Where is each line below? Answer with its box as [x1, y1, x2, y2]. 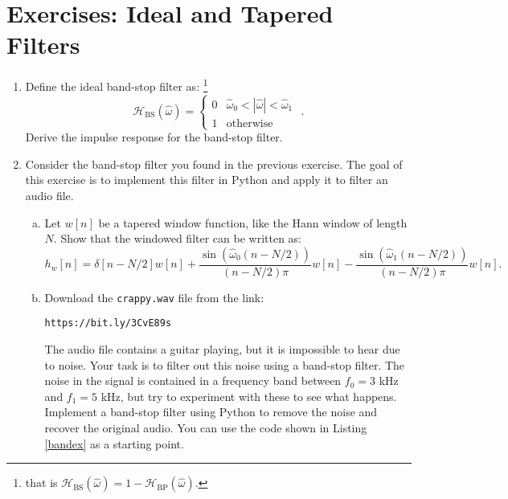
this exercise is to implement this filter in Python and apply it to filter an [25, 171, 388, 188]
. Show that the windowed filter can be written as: [53, 230, 301, 247]
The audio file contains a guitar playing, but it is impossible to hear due [44, 341, 400, 358]
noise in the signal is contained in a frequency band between [44, 372, 342, 389]
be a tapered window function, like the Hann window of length [98, 214, 408, 231]
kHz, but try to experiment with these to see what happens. [100, 387, 397, 404]
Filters [6, 28, 80, 61]
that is [25, 474, 58, 491]
